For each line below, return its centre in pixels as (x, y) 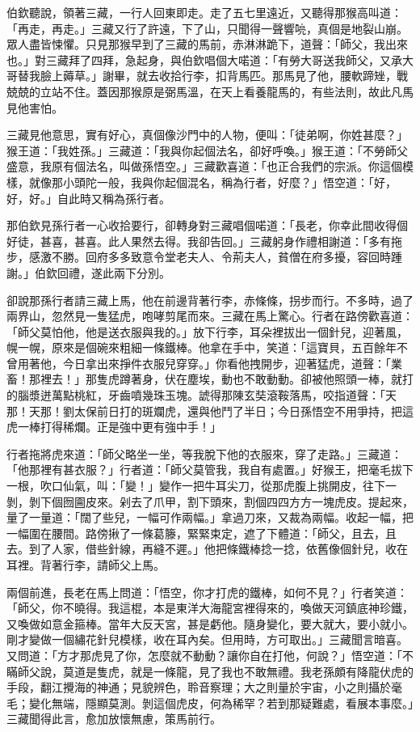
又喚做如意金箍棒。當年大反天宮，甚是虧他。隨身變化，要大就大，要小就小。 (210, 623)
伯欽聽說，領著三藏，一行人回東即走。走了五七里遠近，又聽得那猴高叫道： (204, 12)
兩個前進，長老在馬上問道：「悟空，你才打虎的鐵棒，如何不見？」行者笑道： (207, 592)
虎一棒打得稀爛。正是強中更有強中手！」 (114, 427)
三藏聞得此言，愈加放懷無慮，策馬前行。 (114, 719)
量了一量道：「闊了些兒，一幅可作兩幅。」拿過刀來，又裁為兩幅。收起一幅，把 (210, 517)
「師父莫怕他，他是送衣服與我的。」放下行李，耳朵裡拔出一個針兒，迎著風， (207, 331)
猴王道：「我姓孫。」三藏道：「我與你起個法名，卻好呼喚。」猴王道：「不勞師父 (207, 150)
